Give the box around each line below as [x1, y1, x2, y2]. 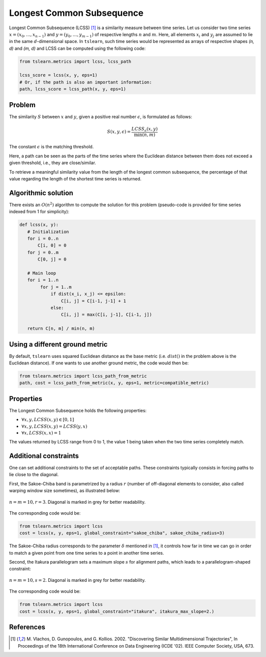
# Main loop [27, 270, 56, 276]
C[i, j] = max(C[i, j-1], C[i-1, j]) [61, 312, 152, 317]
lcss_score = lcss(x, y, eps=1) [19, 72, 98, 78]
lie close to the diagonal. [9, 472, 59, 478]
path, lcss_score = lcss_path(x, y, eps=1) [19, 87, 127, 92]
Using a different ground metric [9, 340, 108, 349]
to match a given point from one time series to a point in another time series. [9, 550, 165, 556]
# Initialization [27, 229, 69, 234]
